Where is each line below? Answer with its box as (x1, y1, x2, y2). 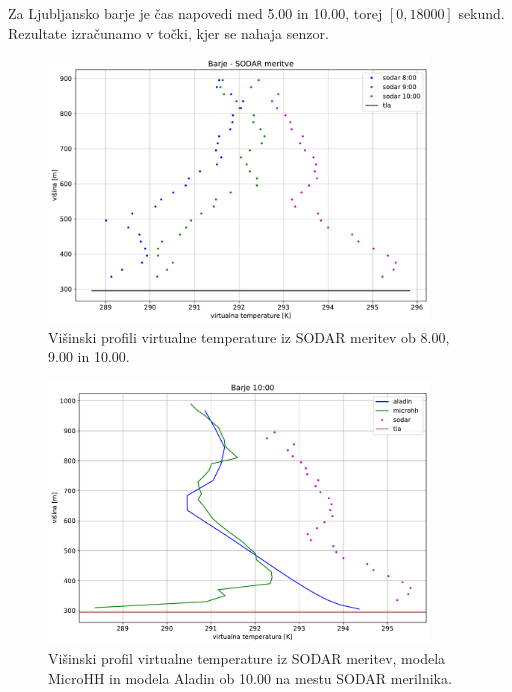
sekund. (458, 3, 505, 23)
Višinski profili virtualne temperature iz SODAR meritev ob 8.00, (48, 326, 450, 347)
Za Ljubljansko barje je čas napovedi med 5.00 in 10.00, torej (8, 3, 383, 23)
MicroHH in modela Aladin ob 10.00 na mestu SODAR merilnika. (48, 667, 452, 688)
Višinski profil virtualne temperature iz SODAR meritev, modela (48, 648, 446, 669)
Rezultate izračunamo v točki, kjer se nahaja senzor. (8, 22, 329, 43)
